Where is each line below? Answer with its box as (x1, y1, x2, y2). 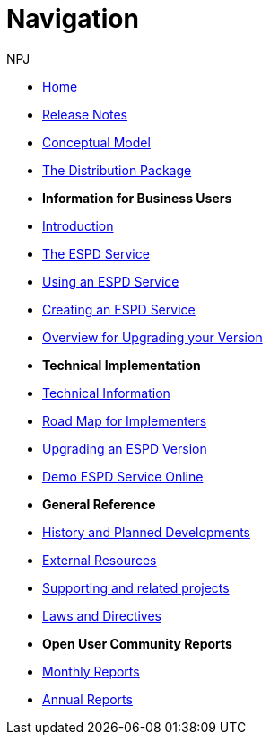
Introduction (42, 217, 114, 234)
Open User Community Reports (42, 635, 232, 651)
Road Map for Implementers (42, 412, 207, 428)
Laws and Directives (42, 607, 162, 623)
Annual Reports (42, 691, 133, 707)
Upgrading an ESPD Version (42, 440, 207, 456)
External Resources (42, 552, 157, 568)
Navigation (6, 4, 139, 34)
